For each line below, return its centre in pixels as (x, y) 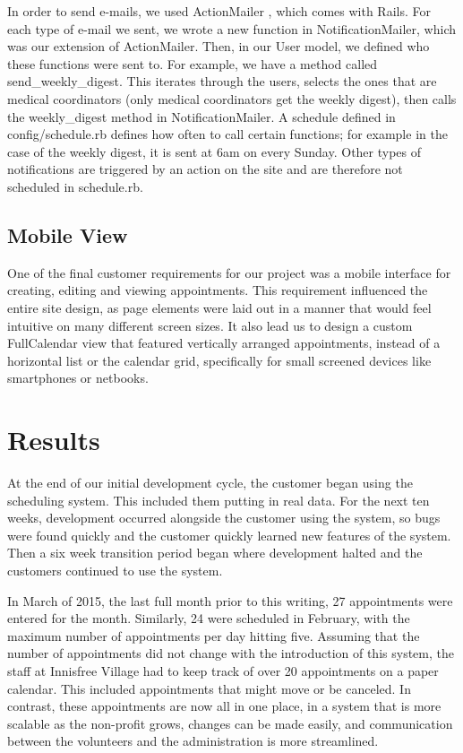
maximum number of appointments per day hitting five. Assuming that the (214, 635)
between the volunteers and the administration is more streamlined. (193, 741)
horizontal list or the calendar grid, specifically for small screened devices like (219, 360)
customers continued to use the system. (115, 570)
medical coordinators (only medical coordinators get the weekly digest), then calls (232, 98)
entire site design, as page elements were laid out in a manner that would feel (219, 307)
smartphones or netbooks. (78, 378)
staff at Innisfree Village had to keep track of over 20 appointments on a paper (223, 670)
